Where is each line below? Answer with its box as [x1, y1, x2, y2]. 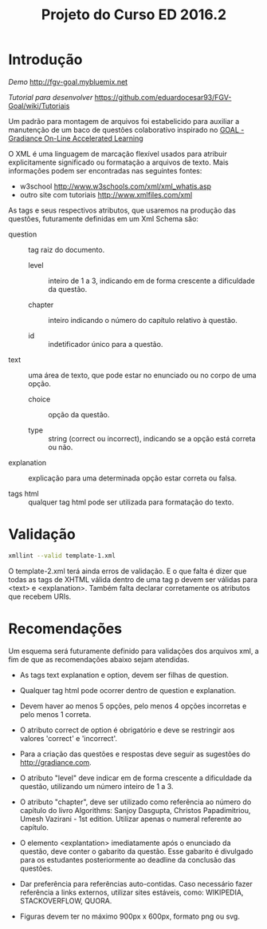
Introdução [8, 50, 83, 69]
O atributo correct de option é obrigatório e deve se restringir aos [19, 725, 235, 735]
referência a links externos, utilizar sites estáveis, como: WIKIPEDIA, [19, 887, 244, 897]
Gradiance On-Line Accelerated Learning [8, 134, 143, 143]
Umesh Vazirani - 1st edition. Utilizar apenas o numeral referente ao [19, 814, 241, 823]
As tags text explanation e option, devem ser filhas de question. [19, 670, 229, 680]
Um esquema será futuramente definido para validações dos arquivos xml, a [8, 646, 259, 656]
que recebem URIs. [8, 592, 72, 601]
